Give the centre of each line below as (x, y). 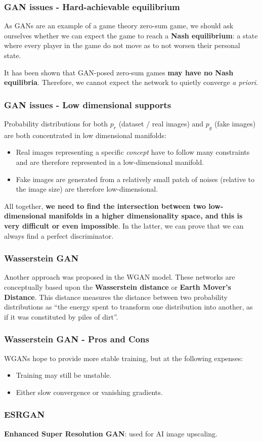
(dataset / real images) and (161, 123)
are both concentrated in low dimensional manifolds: (85, 135)
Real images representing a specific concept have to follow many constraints (133, 152)
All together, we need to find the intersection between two (105, 206)
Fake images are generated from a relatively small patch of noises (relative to (135, 179)
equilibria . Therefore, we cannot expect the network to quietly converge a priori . (131, 82)
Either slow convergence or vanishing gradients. (89, 392)
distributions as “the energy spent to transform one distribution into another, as (128, 307)
